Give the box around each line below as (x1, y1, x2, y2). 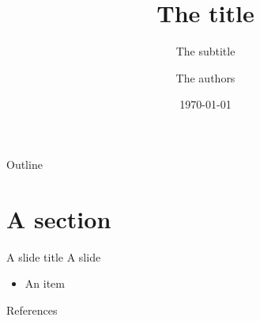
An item (24, 275, 65, 292)
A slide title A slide (6, 248, 101, 265)
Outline (6, 155, 43, 172)
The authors (175, 69, 236, 86)
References (6, 301, 58, 318)
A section (6, 202, 111, 235)
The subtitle (175, 43, 236, 59)
